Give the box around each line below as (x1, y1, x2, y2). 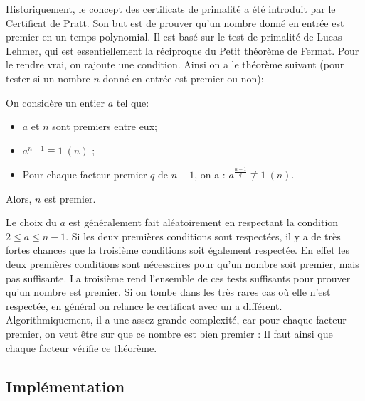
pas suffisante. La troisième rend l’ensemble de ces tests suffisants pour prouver (6, 270, 351, 285)
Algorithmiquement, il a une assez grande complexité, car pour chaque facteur (6, 312, 347, 327)
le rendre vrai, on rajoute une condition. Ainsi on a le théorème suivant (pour (6, 57, 344, 72)
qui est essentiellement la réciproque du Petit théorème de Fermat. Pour (44, 43, 359, 58)
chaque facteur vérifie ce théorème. (6, 340, 157, 355)
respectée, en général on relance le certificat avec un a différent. (6, 298, 282, 313)
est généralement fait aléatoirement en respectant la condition (68, 215, 339, 230)
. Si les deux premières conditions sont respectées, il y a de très (65, 228, 341, 243)
